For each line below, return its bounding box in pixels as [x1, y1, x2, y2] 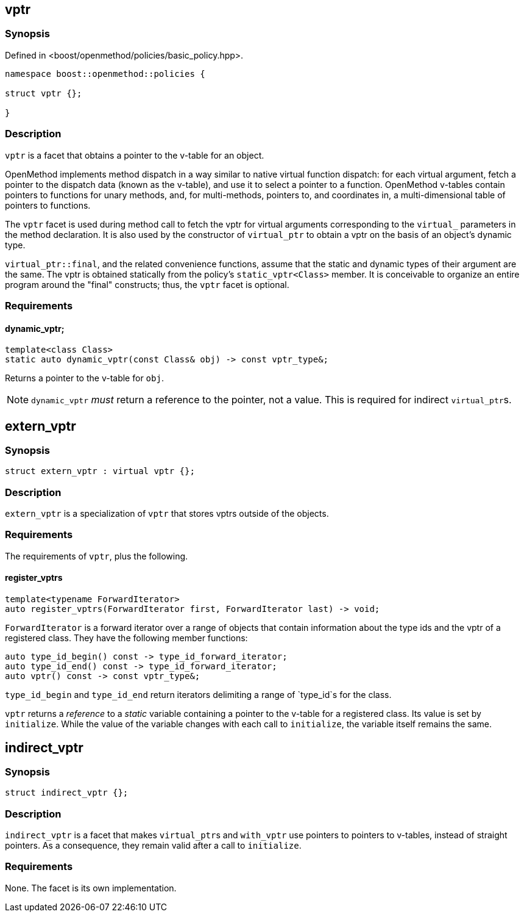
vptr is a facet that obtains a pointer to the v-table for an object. [5, 149, 264, 160]
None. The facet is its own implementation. [5, 882, 177, 893]
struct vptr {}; [5, 88, 82, 98]
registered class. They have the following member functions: [5, 633, 248, 644]
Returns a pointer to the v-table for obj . [5, 373, 164, 384]
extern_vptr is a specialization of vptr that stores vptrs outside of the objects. [5, 508, 329, 519]
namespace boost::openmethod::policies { [5, 68, 205, 79]
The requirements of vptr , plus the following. [5, 550, 188, 561]
